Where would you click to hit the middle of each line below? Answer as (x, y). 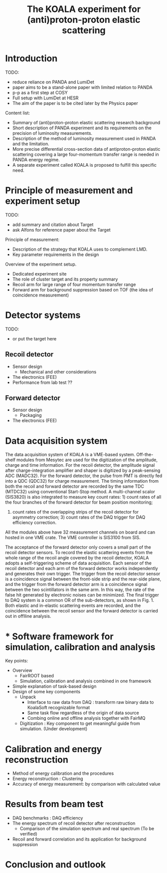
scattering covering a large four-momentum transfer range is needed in (86, 154)
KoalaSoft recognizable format (59, 708)
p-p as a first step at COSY (40, 92)
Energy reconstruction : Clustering (48, 779)
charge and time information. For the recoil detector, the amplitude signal (80, 465)
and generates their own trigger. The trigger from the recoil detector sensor (83, 574)
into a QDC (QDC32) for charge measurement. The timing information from (82, 481)
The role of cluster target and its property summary (65, 279)
